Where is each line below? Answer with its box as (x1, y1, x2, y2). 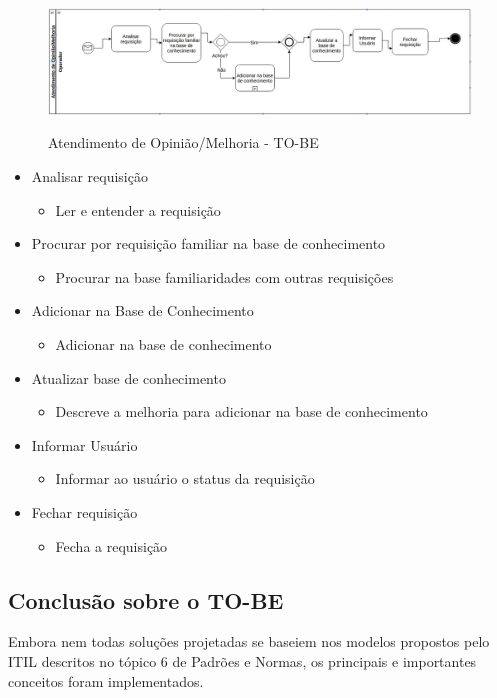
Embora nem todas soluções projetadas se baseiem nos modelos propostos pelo (8, 631, 490, 652)
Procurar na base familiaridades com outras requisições (55, 266, 394, 287)
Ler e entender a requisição (55, 199, 221, 220)
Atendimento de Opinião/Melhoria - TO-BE (48, 132, 319, 153)
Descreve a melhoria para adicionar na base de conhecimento (55, 401, 428, 422)
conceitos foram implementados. (8, 670, 204, 691)
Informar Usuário (31, 434, 138, 455)
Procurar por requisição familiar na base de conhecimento (31, 233, 386, 254)
